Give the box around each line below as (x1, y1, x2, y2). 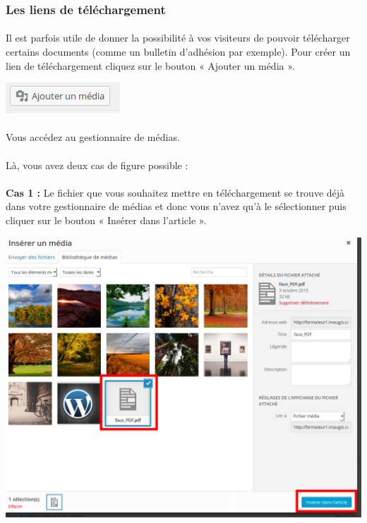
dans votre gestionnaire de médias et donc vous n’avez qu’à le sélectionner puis (6, 199, 347, 214)
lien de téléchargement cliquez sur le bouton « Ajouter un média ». (6, 58, 295, 73)
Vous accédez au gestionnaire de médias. (6, 130, 180, 144)
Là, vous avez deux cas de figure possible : (6, 157, 188, 172)
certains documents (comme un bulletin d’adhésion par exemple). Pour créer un (6, 44, 351, 59)
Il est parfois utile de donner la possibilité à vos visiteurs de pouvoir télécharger (6, 30, 350, 45)
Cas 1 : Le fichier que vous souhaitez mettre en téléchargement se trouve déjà (6, 185, 345, 199)
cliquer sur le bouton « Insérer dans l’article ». (6, 212, 207, 227)
